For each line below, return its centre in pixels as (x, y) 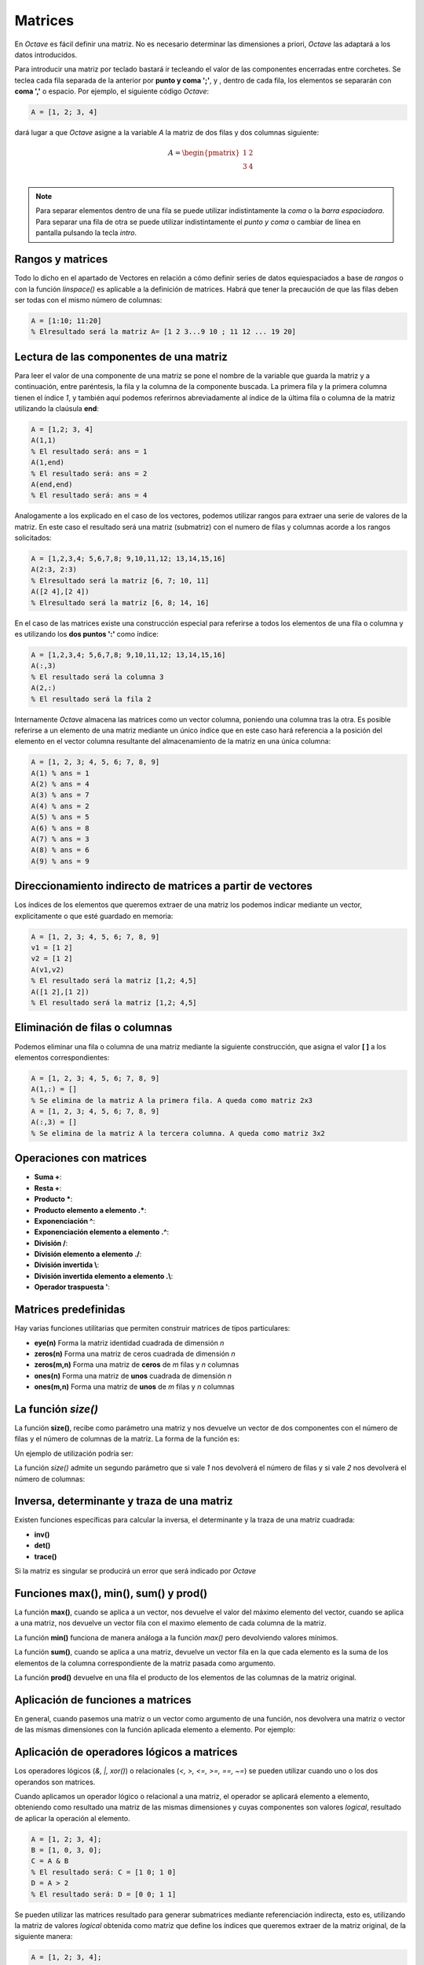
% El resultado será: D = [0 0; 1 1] (104, 1894)
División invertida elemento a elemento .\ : (104, 1276)
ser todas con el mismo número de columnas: (88, 299)
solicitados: (33, 538)
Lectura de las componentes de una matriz (121, 356)
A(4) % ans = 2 (60, 806)
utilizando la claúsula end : (57, 408)
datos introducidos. (46, 54)
